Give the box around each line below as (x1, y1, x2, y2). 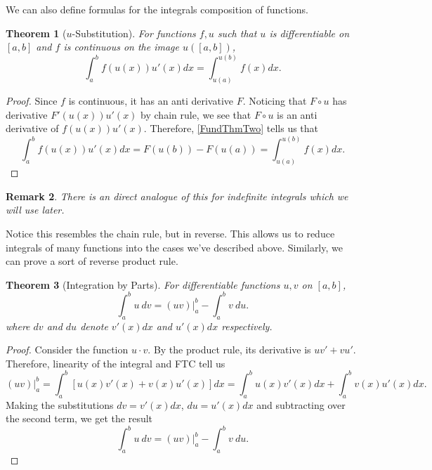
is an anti (277, 107, 318, 122)
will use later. (6, 202, 65, 217)
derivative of (6, 121, 59, 136)
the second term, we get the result (6, 411, 153, 426)
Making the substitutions (6, 397, 114, 412)
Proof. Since (6, 93, 58, 108)
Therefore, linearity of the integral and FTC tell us (6, 355, 225, 370)
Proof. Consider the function (6, 342, 129, 357)
